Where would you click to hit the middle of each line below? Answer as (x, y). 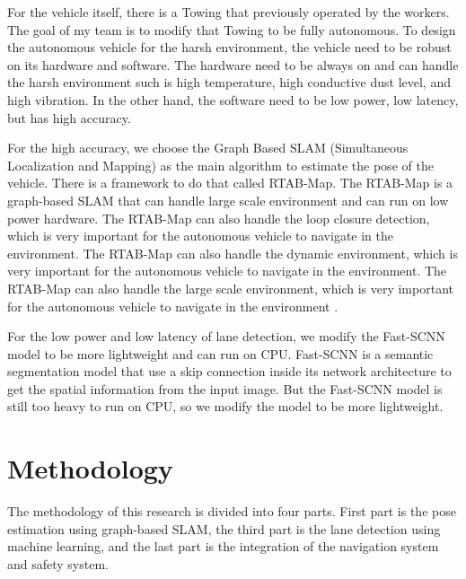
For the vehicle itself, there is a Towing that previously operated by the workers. (229, 12)
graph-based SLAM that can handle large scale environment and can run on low (228, 200)
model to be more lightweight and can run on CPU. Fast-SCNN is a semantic (220, 353)
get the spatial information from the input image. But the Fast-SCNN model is (225, 388)
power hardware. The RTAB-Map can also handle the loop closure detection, (219, 218)
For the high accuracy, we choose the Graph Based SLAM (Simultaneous (208, 148)
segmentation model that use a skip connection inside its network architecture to (229, 371)
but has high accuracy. (69, 117)
